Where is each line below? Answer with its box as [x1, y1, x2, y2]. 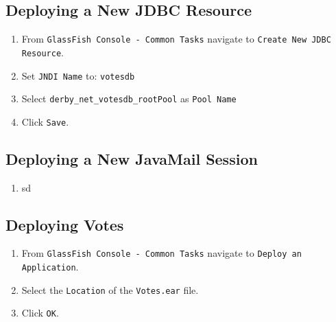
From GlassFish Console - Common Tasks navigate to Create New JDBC [21, 32, 331, 46]
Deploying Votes [5, 214, 124, 235]
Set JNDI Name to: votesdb [21, 68, 135, 82]
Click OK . [21, 306, 59, 320]
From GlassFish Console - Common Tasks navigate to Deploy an [21, 246, 302, 260]
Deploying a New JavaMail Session [5, 148, 258, 169]
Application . [21, 260, 79, 274]
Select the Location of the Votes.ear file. [21, 282, 199, 297]
